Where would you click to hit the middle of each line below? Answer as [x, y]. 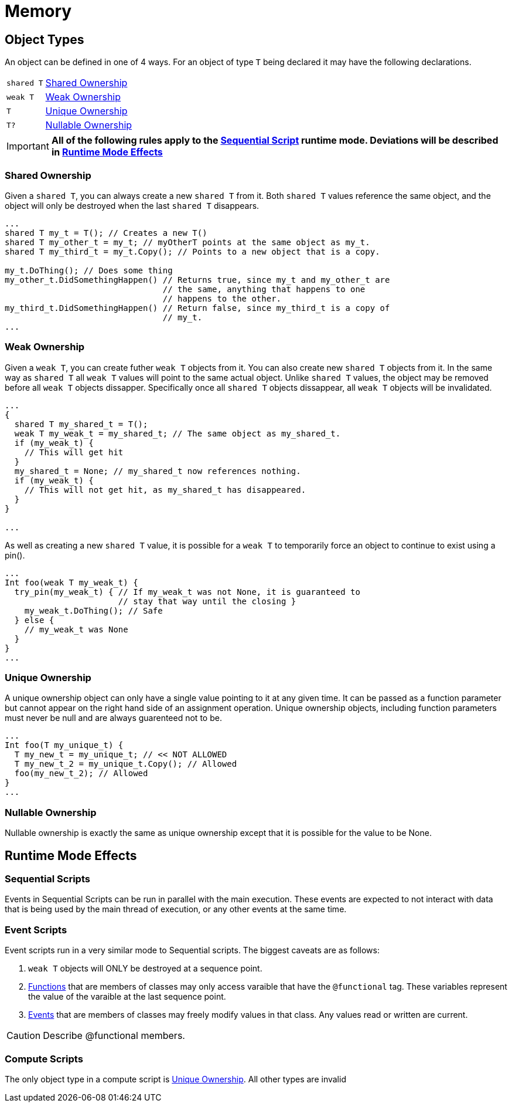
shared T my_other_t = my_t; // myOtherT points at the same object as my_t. [187, 242]
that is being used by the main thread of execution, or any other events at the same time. [176, 909]
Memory [38, 11]
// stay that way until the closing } [207, 601]
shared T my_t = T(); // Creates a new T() [106, 233]
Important [28, 146]
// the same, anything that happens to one [264, 289]
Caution [24, 1036]
